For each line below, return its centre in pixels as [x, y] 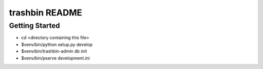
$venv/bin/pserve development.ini [56, 58]
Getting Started [35, 26]
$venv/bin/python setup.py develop [57, 44]
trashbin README [46, 13]
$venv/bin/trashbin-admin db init [54, 51]
